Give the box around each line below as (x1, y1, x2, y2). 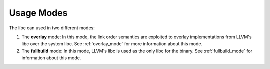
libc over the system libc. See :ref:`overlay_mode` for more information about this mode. (21, 41, 203, 47)
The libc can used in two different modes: (9, 25, 95, 31)
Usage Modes (9, 7, 68, 18)
